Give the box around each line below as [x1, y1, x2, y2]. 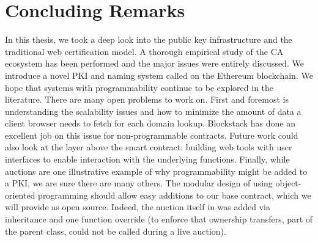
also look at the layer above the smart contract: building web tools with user [5, 141, 292, 153]
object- [275, 177, 301, 189]
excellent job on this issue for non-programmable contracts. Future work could [5, 128, 298, 141]
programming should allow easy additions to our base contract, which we [38, 188, 311, 201]
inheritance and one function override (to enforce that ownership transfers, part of [5, 213, 313, 226]
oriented [5, 188, 35, 201]
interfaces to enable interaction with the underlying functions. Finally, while [5, 153, 290, 166]
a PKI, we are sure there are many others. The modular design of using [5, 177, 273, 189]
